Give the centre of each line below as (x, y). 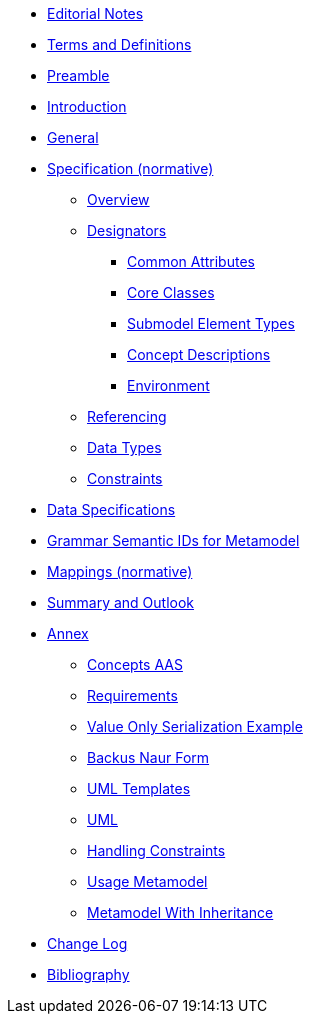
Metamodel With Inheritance (180, 912)
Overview (118, 199)
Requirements (132, 695)
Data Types (124, 447)
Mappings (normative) (120, 571)
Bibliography (88, 974)
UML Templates (139, 788)
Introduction (87, 106)
